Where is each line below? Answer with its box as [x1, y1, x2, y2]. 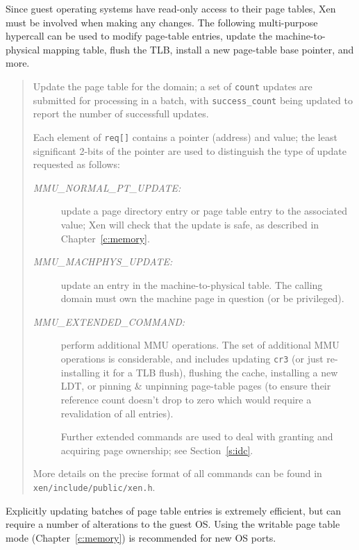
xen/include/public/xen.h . [33, 479, 156, 494]
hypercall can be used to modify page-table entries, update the [6, 28, 273, 43]
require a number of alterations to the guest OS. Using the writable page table [6, 517, 340, 531]
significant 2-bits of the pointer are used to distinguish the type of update [33, 143, 347, 158]
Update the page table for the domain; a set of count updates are [33, 78, 312, 93]
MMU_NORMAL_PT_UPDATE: [33, 180, 181, 194]
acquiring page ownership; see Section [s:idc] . [60, 442, 253, 457]
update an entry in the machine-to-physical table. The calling [60, 277, 323, 292]
